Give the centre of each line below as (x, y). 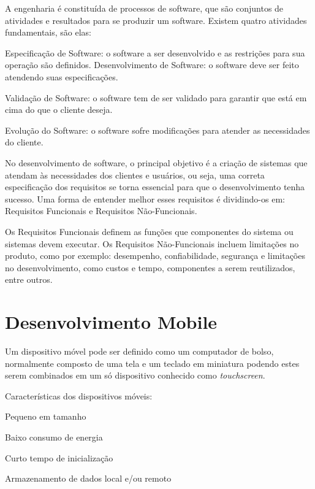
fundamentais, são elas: (48, 32)
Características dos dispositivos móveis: (79, 395)
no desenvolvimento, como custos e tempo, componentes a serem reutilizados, (150, 267)
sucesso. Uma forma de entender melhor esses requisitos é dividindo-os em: (145, 198)
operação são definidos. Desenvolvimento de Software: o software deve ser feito (152, 65)
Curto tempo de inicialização (59, 457)
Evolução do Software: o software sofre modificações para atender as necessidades (157, 130)
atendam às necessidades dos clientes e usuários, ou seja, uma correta (135, 175)
